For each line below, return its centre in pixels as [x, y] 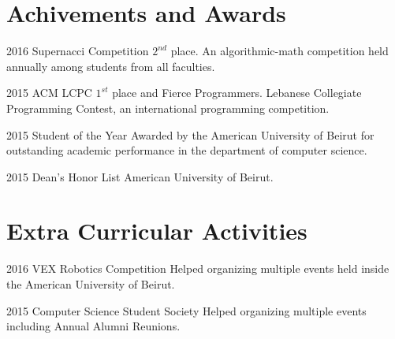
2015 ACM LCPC [49, 93]
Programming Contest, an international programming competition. [168, 108]
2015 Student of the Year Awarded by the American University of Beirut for [190, 134]
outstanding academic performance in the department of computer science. [187, 150]
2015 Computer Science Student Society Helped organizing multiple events [186, 310]
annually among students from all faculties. [111, 66]
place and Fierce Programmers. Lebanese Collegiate [237, 93]
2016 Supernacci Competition [78, 51]
